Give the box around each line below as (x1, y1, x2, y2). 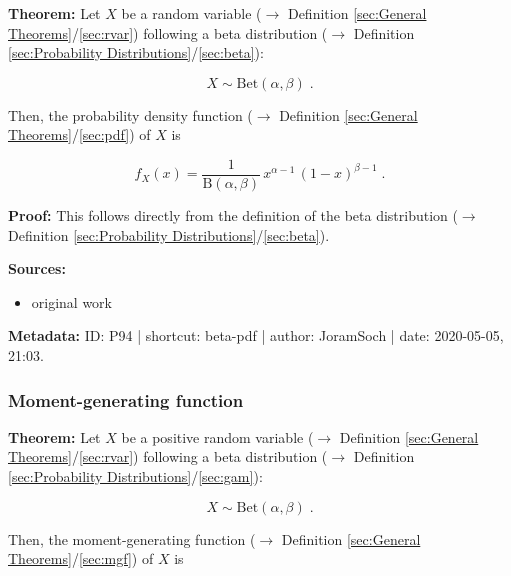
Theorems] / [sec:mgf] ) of (8, 548, 154, 569)
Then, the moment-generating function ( (8, 528, 256, 549)
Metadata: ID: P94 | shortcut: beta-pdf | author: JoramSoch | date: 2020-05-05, (8, 325, 504, 346)
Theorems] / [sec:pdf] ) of (8, 124, 151, 145)
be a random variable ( (121, 3, 262, 23)
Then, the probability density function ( (8, 104, 253, 125)
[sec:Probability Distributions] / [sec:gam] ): (8, 466, 263, 486)
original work (31, 291, 113, 312)
